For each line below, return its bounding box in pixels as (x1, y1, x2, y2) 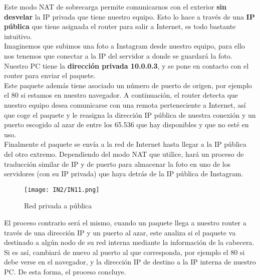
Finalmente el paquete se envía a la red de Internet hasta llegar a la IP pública (4, 139, 246, 149)
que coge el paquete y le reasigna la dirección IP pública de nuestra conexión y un (4, 109, 256, 120)
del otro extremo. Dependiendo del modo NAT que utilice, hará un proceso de (4, 148, 244, 159)
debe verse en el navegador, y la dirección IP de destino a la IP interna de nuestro (4, 256, 256, 267)
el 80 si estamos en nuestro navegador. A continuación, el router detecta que (4, 90, 238, 100)
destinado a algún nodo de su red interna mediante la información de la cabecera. (4, 237, 254, 247)
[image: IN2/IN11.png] (24, 186, 100, 193)
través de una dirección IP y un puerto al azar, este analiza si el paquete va (4, 227, 236, 237)
